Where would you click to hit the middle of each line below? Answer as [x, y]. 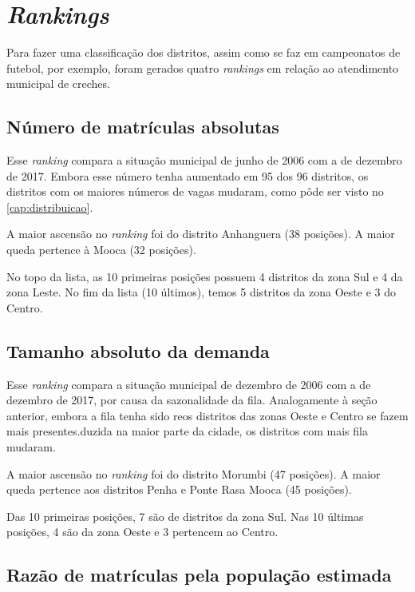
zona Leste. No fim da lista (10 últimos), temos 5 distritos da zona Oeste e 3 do [201, 292]
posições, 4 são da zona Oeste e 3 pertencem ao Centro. [142, 532]
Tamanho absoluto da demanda [138, 350]
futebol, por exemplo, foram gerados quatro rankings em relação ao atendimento [203, 68]
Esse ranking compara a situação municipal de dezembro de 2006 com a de [189, 384]
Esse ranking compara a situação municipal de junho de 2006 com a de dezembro [204, 160]
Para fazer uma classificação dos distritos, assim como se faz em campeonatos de [204, 52]
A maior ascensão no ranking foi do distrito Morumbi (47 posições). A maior [194, 473]
